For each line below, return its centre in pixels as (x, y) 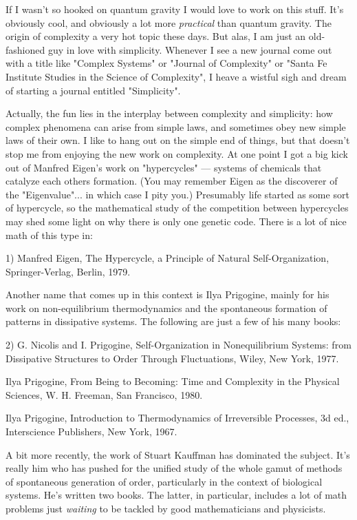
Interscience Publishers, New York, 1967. (91, 431)
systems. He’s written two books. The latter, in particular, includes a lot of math (176, 495)
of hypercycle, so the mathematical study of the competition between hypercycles (177, 208)
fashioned (25, 49)
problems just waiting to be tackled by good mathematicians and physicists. (166, 508)
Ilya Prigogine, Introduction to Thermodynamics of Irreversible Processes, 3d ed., (177, 418)
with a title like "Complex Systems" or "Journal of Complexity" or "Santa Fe (166, 63)
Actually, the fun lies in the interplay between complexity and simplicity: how (169, 113)
